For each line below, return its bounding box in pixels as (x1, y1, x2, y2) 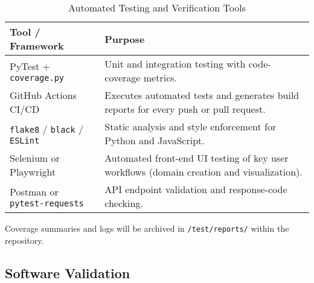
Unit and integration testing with (104, 57, 246, 71)
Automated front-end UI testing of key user (104, 151, 289, 165)
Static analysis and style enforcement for (104, 119, 277, 133)
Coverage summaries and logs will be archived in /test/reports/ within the (5, 222, 289, 234)
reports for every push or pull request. (104, 102, 266, 116)
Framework (10, 39, 64, 52)
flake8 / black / (10, 121, 84, 136)
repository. (5, 234, 44, 246)
